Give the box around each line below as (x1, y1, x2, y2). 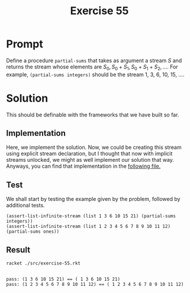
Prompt (6, 37, 43, 51)
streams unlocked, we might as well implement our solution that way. (6, 157, 175, 164)
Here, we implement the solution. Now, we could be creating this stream (6, 144, 182, 151)
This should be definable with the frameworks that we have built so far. (6, 111, 179, 118)
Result (6, 245, 31, 255)
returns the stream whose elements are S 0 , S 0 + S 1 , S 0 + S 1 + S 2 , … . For (6, 63, 179, 71)
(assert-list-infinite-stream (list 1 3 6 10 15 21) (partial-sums (6, 213, 176, 219)
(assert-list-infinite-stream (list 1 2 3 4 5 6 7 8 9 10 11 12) (6, 223, 170, 230)
